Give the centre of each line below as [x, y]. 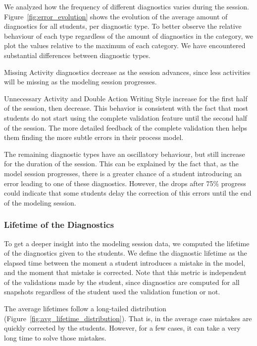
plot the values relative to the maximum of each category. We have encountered [125, 45]
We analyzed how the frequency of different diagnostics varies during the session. [127, 6]
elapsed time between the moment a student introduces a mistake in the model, [125, 262]
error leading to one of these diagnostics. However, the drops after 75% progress [125, 183]
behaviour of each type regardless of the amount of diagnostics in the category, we [128, 35]
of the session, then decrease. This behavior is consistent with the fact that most [126, 108]
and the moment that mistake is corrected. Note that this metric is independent [125, 272]
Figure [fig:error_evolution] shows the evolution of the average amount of [116, 16]
